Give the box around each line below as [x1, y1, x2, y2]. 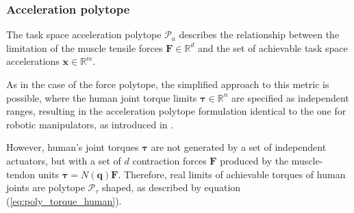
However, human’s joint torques [6, 140, 139, 154]
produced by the [220, 153, 289, 167]
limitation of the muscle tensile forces [6, 40, 163, 55]
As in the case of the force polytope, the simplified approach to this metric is [6, 77, 329, 91]
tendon [6, 167, 36, 181]
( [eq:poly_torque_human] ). [6, 193, 122, 208]
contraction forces [132, 153, 207, 167]
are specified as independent [231, 90, 349, 104]
